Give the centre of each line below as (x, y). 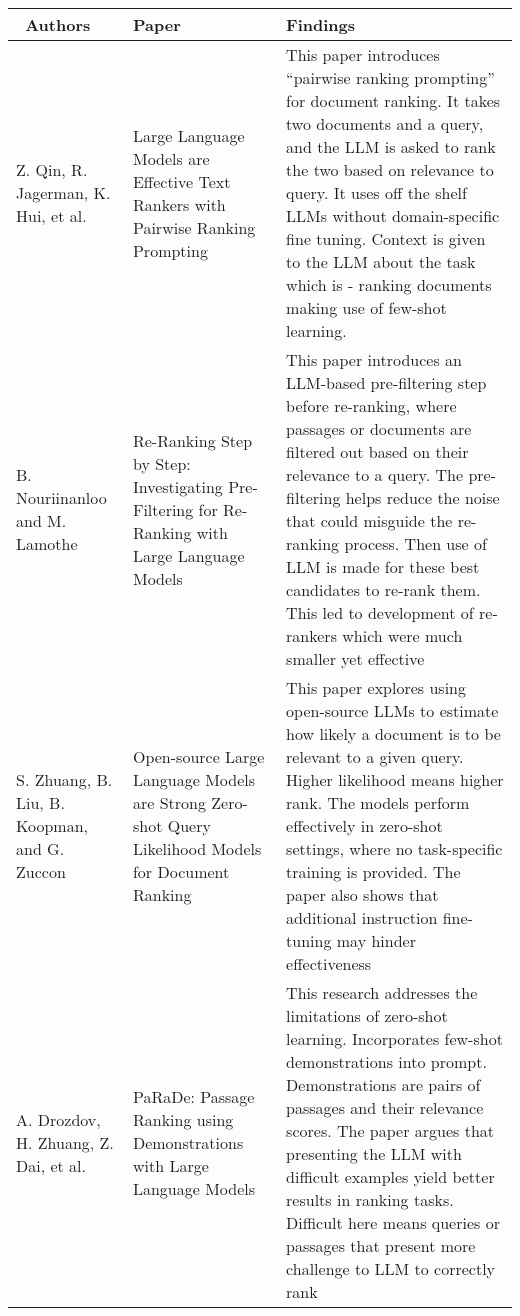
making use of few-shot (366, 307)
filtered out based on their (377, 451)
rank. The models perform (378, 802)
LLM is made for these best (383, 566)
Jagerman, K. (63, 192)
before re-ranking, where (371, 405)
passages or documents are (379, 428)
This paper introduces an (374, 359)
